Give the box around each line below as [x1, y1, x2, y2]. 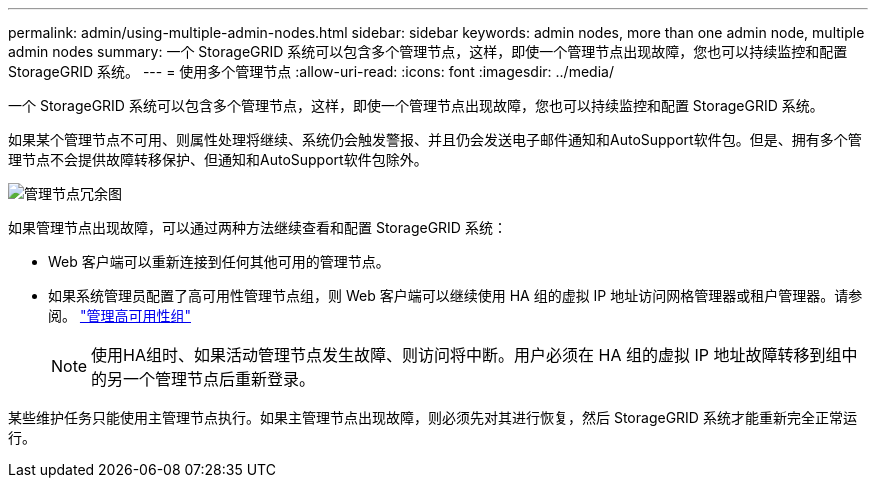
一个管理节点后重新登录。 [123, 369, 316, 389]
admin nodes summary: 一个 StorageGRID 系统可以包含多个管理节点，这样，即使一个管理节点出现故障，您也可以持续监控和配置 [8, 43, 848, 60]
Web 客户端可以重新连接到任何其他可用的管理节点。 [48, 253, 390, 270]
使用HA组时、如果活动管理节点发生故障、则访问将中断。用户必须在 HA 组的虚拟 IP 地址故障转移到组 [91, 345, 842, 365]
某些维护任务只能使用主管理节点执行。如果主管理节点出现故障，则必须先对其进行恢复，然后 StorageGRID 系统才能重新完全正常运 [8, 409, 857, 426]
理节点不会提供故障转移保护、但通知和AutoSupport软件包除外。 [8, 151, 428, 168]
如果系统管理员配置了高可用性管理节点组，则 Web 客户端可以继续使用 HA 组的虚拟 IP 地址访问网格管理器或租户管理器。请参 [48, 287, 863, 304]
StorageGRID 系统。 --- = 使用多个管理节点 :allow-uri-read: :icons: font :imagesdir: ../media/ [8, 63, 614, 80]
